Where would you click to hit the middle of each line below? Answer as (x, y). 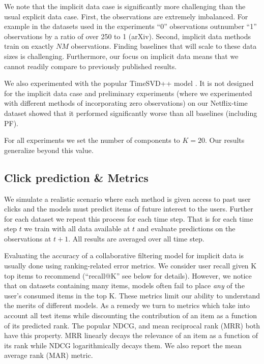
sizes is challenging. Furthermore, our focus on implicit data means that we (121, 56)
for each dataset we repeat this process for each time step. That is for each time (129, 218)
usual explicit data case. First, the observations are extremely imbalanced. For (126, 16)
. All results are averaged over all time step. (136, 238)
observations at (28, 238)
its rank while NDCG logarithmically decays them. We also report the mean (123, 345)
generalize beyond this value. (49, 150)
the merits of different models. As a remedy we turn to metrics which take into (127, 305)
